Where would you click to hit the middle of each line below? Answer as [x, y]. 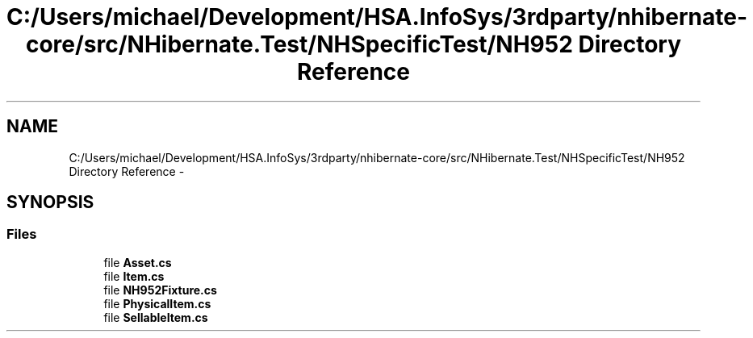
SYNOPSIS [50, 202]
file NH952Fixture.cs [160, 290]
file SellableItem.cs [156, 317]
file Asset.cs [138, 262]
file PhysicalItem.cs [157, 303]
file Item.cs [134, 276]
